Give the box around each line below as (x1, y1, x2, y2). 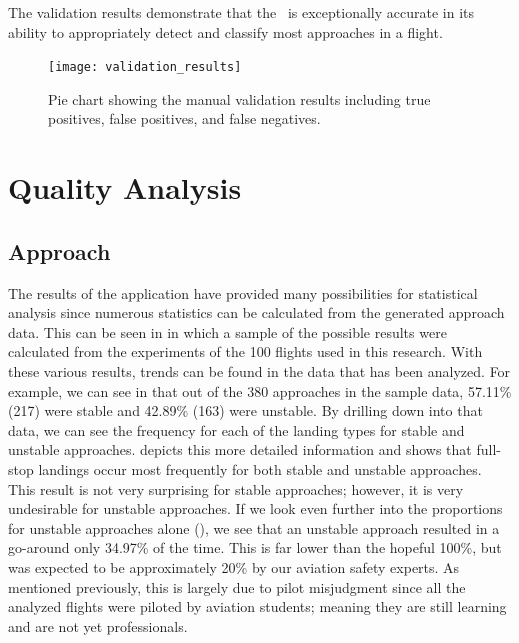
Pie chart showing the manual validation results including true (48, 88, 431, 109)
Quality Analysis (8, 167, 242, 208)
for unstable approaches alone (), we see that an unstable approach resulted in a (8, 517, 500, 538)
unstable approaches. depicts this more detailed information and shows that (8, 439, 472, 460)
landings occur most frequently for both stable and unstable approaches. (38, 458, 482, 479)
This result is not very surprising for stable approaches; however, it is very (8, 478, 464, 499)
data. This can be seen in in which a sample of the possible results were (8, 321, 447, 342)
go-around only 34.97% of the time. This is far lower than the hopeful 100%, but (8, 537, 502, 558)
